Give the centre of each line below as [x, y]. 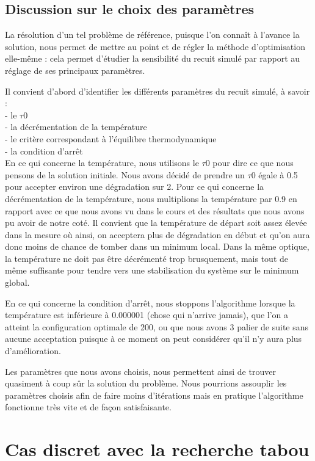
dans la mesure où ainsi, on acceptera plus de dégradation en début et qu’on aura [157, 234]
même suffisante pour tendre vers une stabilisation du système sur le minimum [152, 270]
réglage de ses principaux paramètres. [75, 70]
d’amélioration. [33, 351]
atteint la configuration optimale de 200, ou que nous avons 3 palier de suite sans [157, 326]
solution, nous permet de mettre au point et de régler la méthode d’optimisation [155, 46]
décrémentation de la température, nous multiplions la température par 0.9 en [151, 198]
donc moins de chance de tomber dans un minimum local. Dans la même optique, [157, 246]
